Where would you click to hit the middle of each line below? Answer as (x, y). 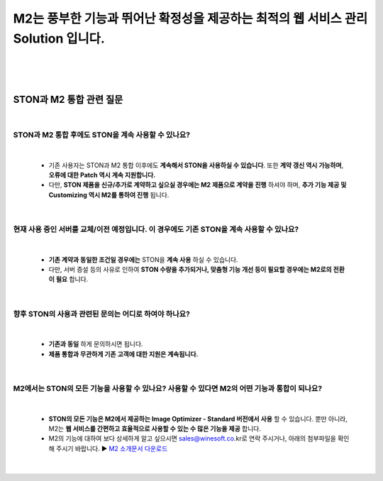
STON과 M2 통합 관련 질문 (68, 99)
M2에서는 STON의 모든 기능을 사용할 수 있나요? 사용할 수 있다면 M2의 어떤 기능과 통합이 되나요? (168, 388)
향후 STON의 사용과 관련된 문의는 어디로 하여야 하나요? (102, 314)
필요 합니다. (72, 280)
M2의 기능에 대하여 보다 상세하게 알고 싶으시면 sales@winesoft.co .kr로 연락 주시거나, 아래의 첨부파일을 (192, 438)
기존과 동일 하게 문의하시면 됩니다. (96, 344)
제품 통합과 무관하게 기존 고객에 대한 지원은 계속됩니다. (123, 354)
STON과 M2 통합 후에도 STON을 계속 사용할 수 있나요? (102, 135)
